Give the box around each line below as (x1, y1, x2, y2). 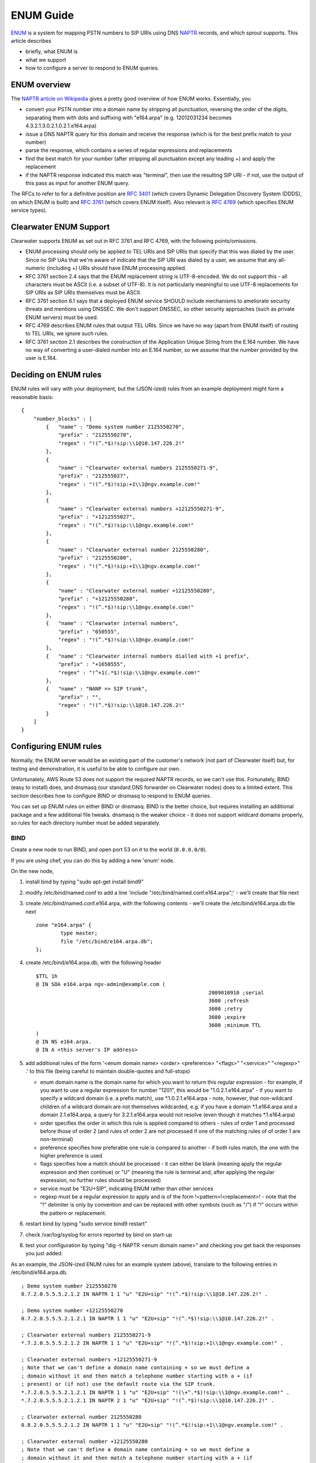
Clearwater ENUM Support (11, 222, 110, 232)
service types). (11, 207, 47, 214)
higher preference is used (40, 1152, 102, 1159)
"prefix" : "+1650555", (58, 661, 126, 668)
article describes (11, 37, 51, 44)
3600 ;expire (208, 1014, 246, 1021)
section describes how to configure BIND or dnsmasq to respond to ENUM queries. (11, 792, 212, 799)
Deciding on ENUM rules (11, 370, 102, 380)
